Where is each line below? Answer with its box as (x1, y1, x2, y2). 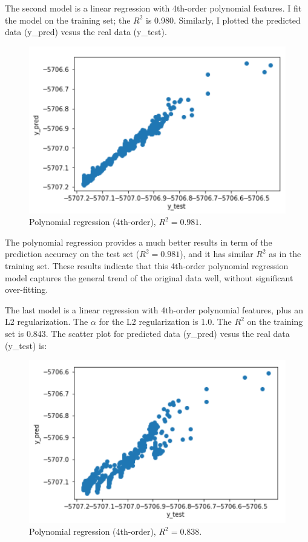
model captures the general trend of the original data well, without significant (5, 271, 293, 284)
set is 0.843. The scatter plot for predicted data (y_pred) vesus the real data (5, 327, 290, 339)
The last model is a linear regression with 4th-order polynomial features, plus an (5, 303, 304, 316)
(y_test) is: (5, 339, 47, 351)
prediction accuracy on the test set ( (5, 247, 140, 260)
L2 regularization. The (5, 315, 88, 328)
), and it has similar (180, 247, 254, 260)
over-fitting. (5, 283, 48, 296)
